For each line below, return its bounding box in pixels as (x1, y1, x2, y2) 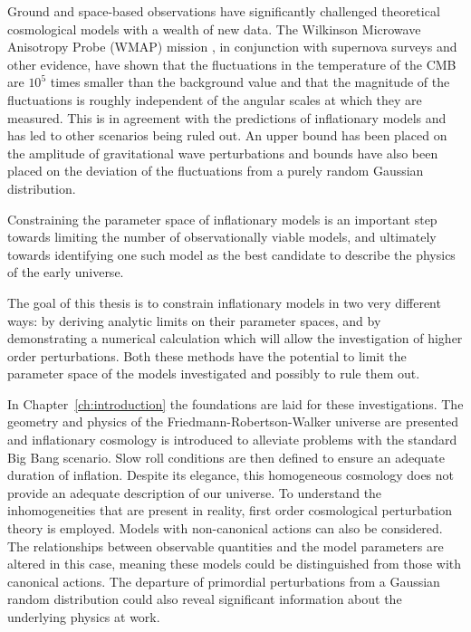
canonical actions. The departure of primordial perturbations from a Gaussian (7, 571, 440, 590)
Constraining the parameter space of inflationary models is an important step (7, 209, 437, 228)
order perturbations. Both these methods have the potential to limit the (7, 346, 407, 365)
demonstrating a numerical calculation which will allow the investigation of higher (7, 329, 463, 348)
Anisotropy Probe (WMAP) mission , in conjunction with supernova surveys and (7, 37, 457, 56)
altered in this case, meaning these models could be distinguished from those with (7, 554, 462, 573)
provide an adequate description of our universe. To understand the (7, 483, 382, 502)
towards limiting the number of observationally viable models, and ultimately (7, 227, 437, 246)
